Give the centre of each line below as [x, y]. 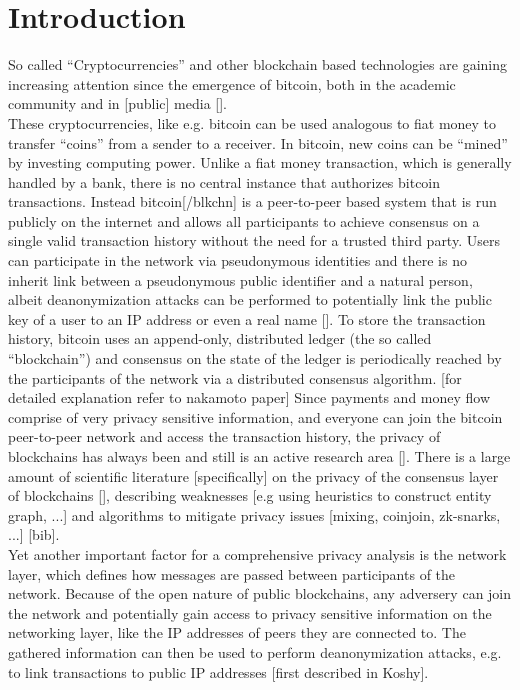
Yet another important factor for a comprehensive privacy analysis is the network [257, 553]
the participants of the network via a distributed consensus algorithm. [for [235, 377]
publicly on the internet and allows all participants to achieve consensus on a [244, 220]
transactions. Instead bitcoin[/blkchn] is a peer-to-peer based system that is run [252, 201]
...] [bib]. [34, 534]
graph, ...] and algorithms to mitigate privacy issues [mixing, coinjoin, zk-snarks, [254, 514]
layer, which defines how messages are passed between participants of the [232, 573]
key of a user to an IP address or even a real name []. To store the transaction [247, 318]
